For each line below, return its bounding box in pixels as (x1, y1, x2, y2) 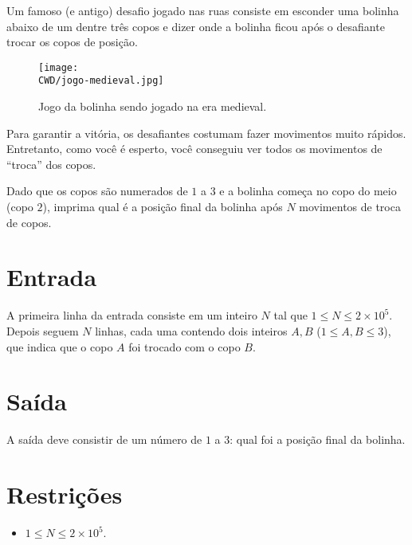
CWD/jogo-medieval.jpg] (38, 75, 164, 87)
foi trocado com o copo (128, 338, 241, 355)
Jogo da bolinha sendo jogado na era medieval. (38, 98, 267, 115)
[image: (38, 61, 79, 73)
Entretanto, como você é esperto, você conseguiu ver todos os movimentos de (6, 140, 383, 157)
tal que (273, 307, 308, 323)
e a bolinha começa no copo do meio (219, 182, 397, 199)
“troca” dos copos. (6, 155, 96, 172)
